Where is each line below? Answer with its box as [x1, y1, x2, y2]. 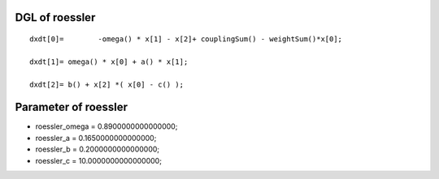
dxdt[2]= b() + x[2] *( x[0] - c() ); [29, 79, 185, 89]
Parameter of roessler [15, 100, 128, 114]
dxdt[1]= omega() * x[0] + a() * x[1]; [29, 57, 189, 66]
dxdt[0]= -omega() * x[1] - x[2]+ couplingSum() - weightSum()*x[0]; [29, 35, 343, 44]
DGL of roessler [15, 11, 96, 24]
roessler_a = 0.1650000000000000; [35, 133, 157, 143]
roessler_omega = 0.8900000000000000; [35, 121, 178, 131]
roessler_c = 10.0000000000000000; [35, 156, 163, 165]
